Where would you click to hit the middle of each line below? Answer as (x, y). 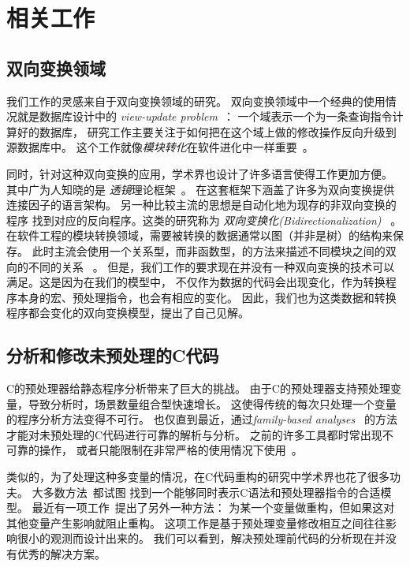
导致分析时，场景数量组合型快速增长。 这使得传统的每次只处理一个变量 (212, 403)
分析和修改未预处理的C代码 (113, 355)
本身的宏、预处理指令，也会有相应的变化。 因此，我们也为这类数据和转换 (207, 297)
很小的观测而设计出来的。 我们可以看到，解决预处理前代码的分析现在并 (201, 538)
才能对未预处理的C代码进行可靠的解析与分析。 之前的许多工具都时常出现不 (200, 434)
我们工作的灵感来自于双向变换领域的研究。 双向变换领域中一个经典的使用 (196, 101)
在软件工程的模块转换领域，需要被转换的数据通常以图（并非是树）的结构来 (199, 235)
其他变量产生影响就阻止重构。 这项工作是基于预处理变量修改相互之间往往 (196, 522)
